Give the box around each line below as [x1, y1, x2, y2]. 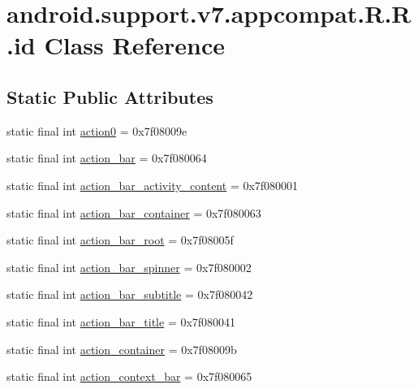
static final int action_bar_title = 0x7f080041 [6, 313, 236, 330]
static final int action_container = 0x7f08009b [6, 340, 237, 357]
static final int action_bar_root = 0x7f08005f [6, 231, 234, 249]
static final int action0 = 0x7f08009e [6, 122, 187, 139]
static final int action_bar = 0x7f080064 [6, 149, 207, 166]
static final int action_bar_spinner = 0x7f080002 [6, 258, 252, 275]
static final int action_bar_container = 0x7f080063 [6, 204, 261, 221]
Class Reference [44, 28, 225, 62]
